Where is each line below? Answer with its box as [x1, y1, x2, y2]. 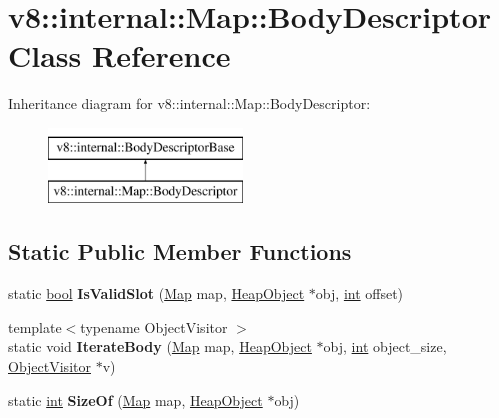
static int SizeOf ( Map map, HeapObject [8, 389, 263, 410]
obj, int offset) [315, 283, 404, 304]
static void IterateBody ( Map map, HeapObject [8, 336, 312, 357]
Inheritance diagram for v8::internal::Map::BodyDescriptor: [8, 93, 371, 114]
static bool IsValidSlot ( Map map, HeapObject [8, 283, 305, 304]
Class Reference [8, 35, 231, 76]
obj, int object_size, [323, 336, 447, 357]
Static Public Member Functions [8, 236, 352, 267]
